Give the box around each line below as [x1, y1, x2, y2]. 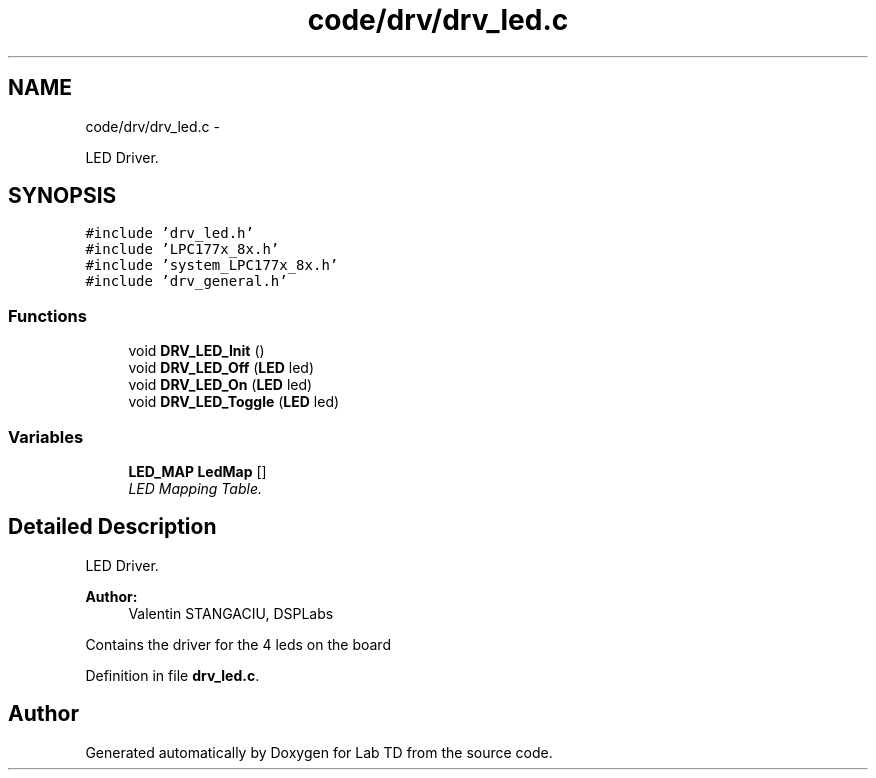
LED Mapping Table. [128, 479, 262, 497]
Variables [8, 426, 84, 447]
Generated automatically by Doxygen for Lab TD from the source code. [85, 743, 553, 761]
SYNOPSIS [8, 183, 117, 209]
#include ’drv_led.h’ [85, 225, 254, 242]
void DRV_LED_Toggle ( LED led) [128, 393, 340, 411]
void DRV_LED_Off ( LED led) [128, 359, 314, 377]
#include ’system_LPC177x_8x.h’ [85, 257, 339, 274]
